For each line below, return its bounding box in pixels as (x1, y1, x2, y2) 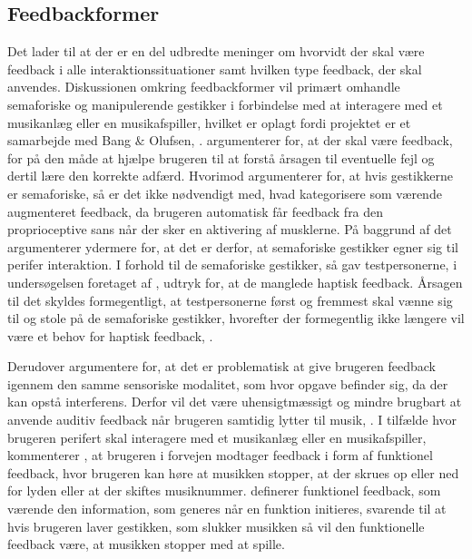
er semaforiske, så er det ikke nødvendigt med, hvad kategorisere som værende (7, 183, 442, 202)
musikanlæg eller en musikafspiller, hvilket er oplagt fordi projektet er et (7, 113, 411, 132)
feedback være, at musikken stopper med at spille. (7, 534, 285, 554)
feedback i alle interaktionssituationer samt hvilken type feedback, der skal (7, 59, 422, 78)
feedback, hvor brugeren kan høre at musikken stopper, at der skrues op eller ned (7, 463, 459, 482)
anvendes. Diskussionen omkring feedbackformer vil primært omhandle (7, 77, 400, 96)
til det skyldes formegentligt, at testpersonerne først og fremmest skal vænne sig (7, 290, 453, 309)
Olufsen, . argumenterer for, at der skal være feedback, (149, 131, 453, 150)
